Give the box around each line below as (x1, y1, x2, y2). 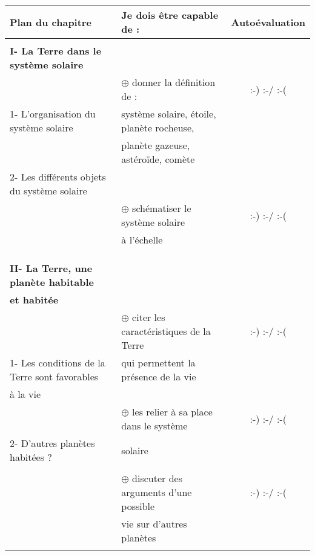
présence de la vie (121, 369, 196, 383)
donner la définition (132, 75, 216, 89)
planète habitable (10, 275, 94, 289)
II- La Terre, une (10, 261, 93, 275)
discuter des (132, 471, 182, 485)
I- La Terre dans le (10, 44, 102, 58)
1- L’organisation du (10, 107, 96, 121)
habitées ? (10, 450, 52, 464)
